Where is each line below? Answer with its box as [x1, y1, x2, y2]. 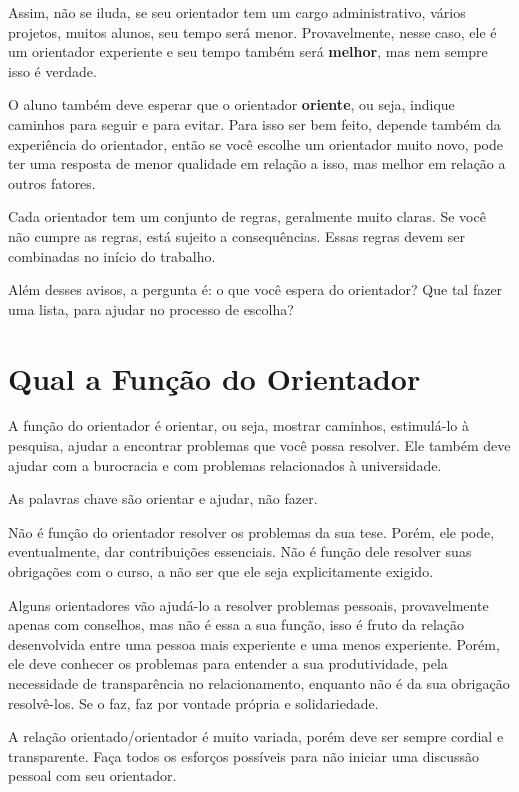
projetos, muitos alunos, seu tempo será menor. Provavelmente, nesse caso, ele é [8, 21, 497, 42]
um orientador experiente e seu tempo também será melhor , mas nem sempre [8, 41, 488, 62]
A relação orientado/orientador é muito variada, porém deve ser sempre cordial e [8, 726, 504, 747]
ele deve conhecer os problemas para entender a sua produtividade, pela [8, 653, 448, 674]
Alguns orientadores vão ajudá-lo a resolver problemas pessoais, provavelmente [8, 594, 489, 615]
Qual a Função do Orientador [8, 357, 421, 398]
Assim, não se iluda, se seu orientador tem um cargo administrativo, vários [8, 2, 466, 22]
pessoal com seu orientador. [8, 765, 177, 786]
